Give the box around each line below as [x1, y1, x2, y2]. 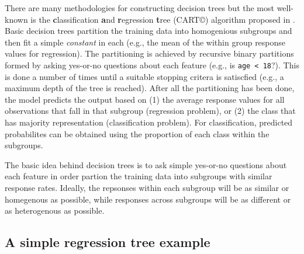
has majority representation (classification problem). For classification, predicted [5, 116, 293, 128]
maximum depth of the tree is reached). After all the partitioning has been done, [5, 82, 295, 94]
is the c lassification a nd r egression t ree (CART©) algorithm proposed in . [30, 13, 295, 25]
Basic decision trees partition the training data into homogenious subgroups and [5, 25, 292, 37]
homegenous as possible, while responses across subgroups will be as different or [5, 193, 291, 205]
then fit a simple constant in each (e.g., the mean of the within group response [5, 36, 286, 48]
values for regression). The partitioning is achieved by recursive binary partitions [5, 47, 294, 60]
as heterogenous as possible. [5, 204, 105, 217]
